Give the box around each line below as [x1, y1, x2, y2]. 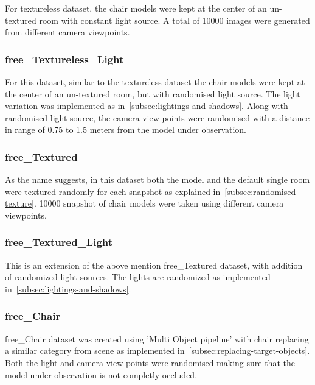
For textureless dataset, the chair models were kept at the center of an [5, 2, 267, 14]
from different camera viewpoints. [5, 26, 130, 38]
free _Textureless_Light [5, 51, 124, 66]
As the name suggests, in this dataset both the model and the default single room [5, 173, 310, 186]
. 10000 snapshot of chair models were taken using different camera [33, 197, 284, 210]
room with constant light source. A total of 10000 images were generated [39, 13, 310, 26]
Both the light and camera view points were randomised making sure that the [5, 356, 295, 369]
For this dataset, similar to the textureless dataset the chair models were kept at [5, 76, 305, 88]
